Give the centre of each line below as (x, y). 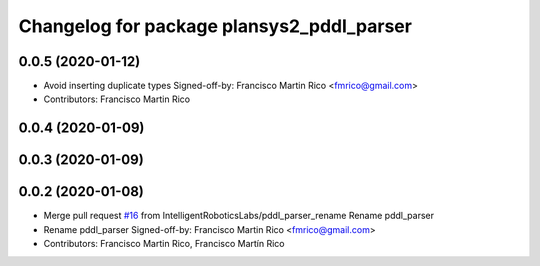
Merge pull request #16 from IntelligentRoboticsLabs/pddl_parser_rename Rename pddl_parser (239, 216)
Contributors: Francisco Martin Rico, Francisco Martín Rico (164, 244)
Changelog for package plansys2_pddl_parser (215, 26)
